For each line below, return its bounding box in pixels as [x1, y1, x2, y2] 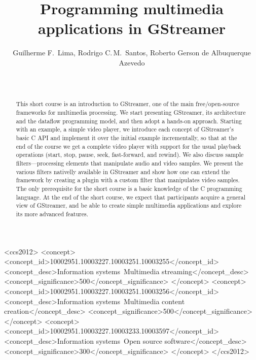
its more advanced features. [16, 210, 89, 218]
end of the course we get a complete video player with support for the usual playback [16, 142, 241, 150]
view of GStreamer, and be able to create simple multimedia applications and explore [16, 201, 242, 210]
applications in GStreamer [38, 18, 226, 39]
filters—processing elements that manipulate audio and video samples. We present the [16, 159, 243, 168]
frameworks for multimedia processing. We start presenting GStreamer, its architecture [16, 108, 246, 117]
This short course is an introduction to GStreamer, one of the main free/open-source [16, 100, 240, 108]
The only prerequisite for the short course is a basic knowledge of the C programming [16, 184, 242, 193]
